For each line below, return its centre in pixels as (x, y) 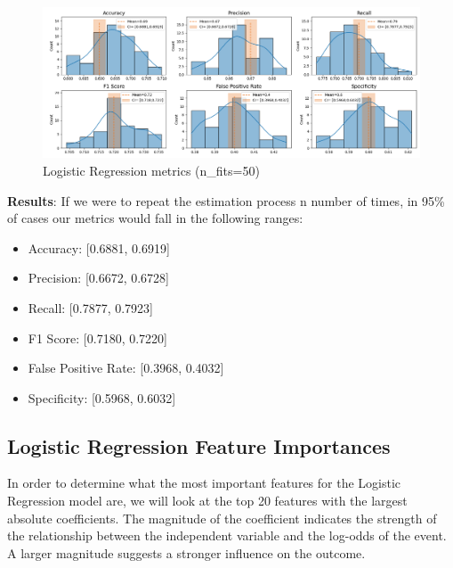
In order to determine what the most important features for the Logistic (204, 483)
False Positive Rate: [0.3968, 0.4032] (126, 368)
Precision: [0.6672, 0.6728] (99, 278)
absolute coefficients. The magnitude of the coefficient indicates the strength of (222, 518)
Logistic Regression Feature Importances (199, 445)
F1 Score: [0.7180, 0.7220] (97, 338)
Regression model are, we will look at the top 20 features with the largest (207, 501)
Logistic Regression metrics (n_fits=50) (151, 170)
